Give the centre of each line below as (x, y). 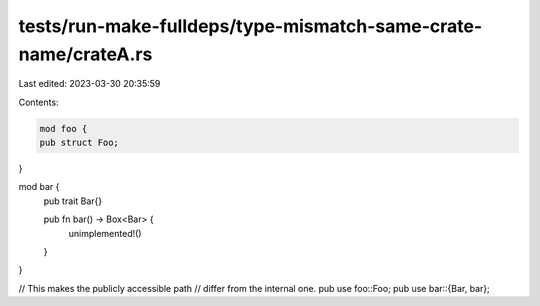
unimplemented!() (105, 233)
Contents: (38, 102)
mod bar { (39, 187)
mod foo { (63, 128)
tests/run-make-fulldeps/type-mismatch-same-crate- (250, 26)
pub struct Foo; (79, 143)
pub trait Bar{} (73, 201)
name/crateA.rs (85, 54)
